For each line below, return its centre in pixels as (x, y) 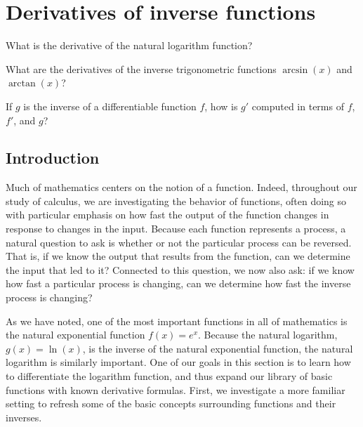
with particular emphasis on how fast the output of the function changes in (167, 215)
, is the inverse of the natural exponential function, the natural (218, 348)
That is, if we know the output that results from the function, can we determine (178, 256)
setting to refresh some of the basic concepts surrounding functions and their (171, 403)
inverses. (24, 417)
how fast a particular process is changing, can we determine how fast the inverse (178, 283)
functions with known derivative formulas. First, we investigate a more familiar (176, 389)
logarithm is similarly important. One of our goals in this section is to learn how (178, 362)
